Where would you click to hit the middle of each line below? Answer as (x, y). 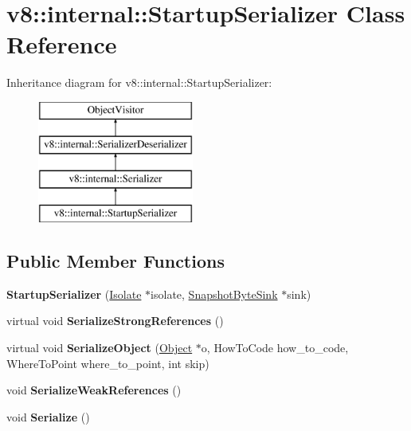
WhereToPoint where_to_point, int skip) (108, 363)
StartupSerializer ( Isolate (74, 294)
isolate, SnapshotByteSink (214, 294)
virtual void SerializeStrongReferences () (115, 321)
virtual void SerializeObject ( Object (100, 348)
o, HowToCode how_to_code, (275, 348)
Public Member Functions (115, 261)
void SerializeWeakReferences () (94, 390)
